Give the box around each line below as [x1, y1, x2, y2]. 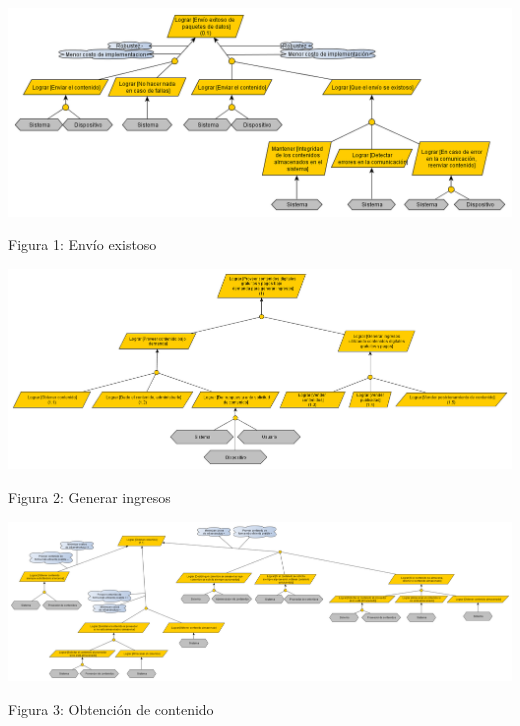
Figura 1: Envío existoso [8, 234, 157, 255]
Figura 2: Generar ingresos [8, 486, 171, 507]
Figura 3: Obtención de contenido [8, 698, 214, 719]
